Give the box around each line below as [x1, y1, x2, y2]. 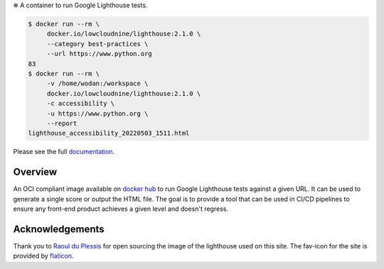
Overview [13, 166, 58, 178]
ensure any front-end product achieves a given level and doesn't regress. [13, 204, 229, 213]
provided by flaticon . [13, 252, 74, 260]
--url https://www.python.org [46, 50, 152, 58]
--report [46, 119, 78, 127]
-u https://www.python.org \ [46, 109, 149, 117]
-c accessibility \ [46, 99, 115, 108]
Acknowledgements [13, 223, 105, 235]
